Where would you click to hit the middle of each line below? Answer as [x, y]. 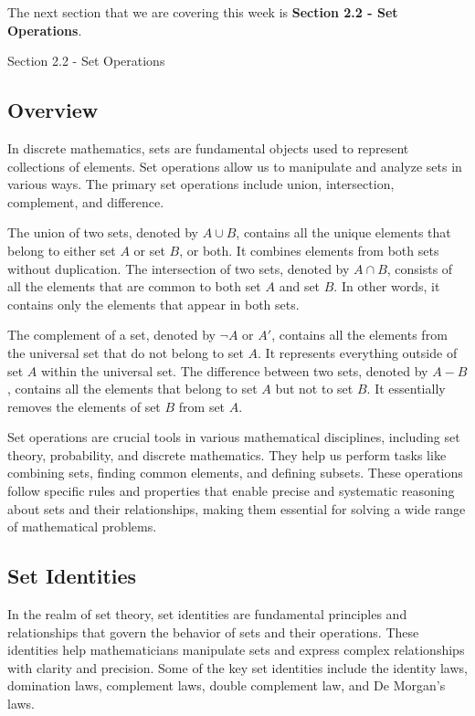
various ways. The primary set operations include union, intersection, [201, 184]
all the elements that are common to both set [134, 286]
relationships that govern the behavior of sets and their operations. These [213, 632]
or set [149, 250]
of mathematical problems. [82, 526]
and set [300, 286]
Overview [53, 110]
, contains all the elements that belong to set [132, 389]
